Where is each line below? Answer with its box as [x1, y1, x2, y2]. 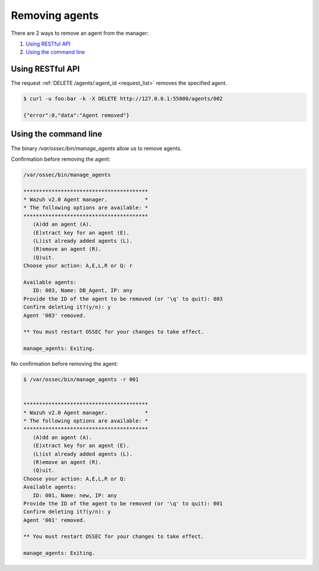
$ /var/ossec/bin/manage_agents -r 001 [23, 376, 139, 383]
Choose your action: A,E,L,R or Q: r [23, 262, 133, 269]
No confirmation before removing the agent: [11, 361, 118, 368]
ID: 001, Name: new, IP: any [32, 492, 118, 499]
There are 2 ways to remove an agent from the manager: [11, 30, 149, 37]
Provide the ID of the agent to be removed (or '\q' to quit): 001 [23, 500, 223, 507]
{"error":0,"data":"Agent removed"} [23, 112, 130, 118]
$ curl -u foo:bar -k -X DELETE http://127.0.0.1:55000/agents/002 [23, 95, 223, 102]
